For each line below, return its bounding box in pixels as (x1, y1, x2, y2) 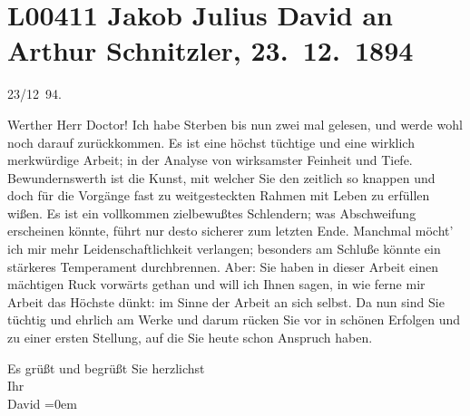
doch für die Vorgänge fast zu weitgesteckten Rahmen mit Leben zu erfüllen (7, 186, 430, 205)
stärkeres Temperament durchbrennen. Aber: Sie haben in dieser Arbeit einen (7, 256, 439, 276)
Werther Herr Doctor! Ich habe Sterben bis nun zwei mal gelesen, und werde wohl (7, 114, 463, 133)
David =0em (7, 393, 77, 412)
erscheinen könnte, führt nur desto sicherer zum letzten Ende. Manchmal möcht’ (7, 221, 454, 240)
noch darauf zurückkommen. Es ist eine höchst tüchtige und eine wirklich (7, 132, 415, 151)
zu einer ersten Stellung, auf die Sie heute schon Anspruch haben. (7, 328, 373, 347)
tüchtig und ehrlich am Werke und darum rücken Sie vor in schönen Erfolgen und (7, 310, 461, 329)
